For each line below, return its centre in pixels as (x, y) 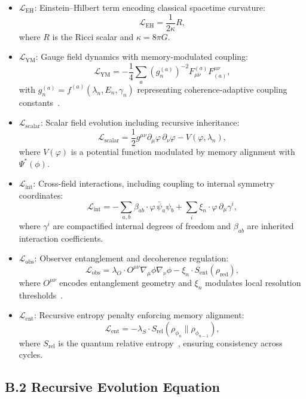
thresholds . (41, 295)
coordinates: (41, 195)
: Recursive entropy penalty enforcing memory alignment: (139, 315)
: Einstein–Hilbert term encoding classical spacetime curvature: (150, 7)
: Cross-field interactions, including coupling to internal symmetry (154, 183)
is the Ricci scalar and (93, 36)
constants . (39, 102)
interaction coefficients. (61, 238)
